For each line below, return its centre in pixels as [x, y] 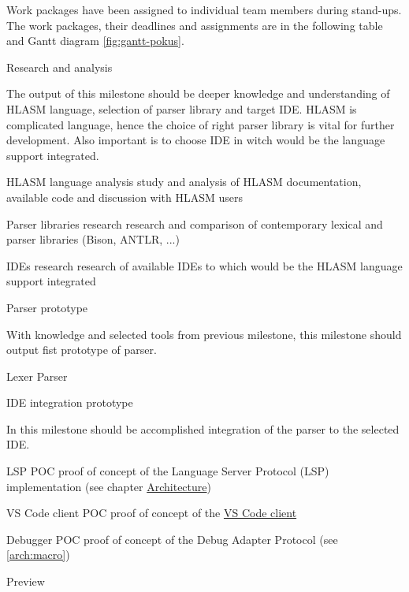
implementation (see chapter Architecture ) [109, 486]
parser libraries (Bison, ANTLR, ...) [93, 239]
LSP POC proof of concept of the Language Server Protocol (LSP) [168, 471]
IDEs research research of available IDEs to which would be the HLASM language [204, 265]
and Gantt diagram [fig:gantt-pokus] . [95, 41]
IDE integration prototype [70, 402]
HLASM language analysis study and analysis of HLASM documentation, [184, 182]
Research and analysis [59, 67]
